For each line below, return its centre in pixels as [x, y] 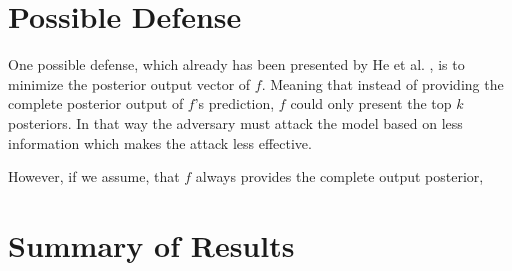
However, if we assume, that [94, 176]
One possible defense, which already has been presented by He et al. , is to [236, 64]
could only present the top [371, 103]
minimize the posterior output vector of [129, 83]
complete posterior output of [96, 103]
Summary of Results [151, 244]
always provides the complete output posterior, [339, 176]
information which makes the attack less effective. [160, 142]
